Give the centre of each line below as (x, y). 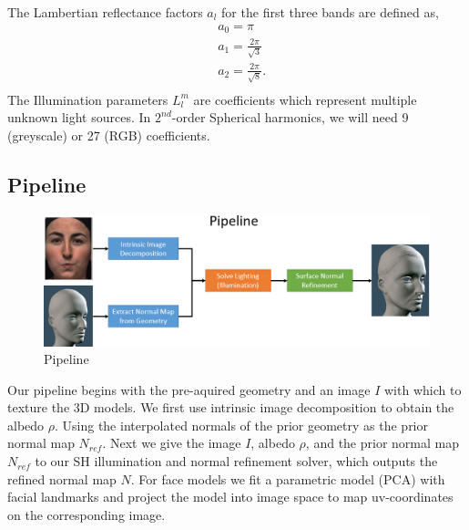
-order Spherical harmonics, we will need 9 (290, 117)
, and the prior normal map (382, 443)
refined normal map (62, 478)
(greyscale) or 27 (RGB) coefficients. (109, 135)
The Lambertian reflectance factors (105, 12)
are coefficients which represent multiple (305, 99)
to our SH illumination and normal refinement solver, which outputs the (236, 461)
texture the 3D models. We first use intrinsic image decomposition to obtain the (231, 407)
